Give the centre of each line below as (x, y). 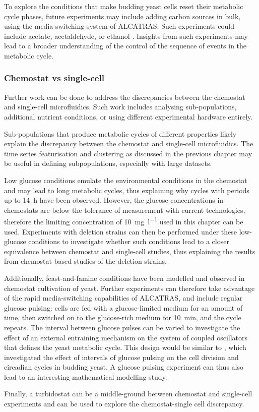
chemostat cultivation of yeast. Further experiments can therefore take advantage (129, 288)
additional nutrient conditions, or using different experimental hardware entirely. (128, 116)
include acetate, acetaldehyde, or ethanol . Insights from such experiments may (126, 36)
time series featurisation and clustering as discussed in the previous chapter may (128, 153)
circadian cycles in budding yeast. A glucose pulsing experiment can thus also (124, 367)
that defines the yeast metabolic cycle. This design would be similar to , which (125, 347)
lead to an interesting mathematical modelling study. (86, 376)
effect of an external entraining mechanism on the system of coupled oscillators (126, 337)
